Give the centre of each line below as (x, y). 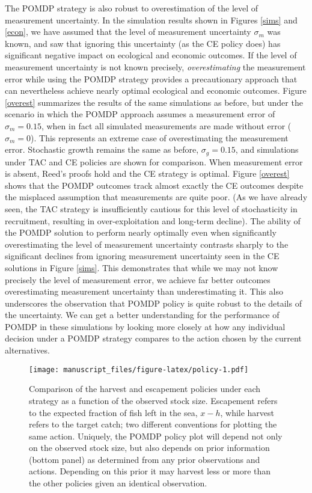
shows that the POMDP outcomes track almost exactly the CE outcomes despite (154, 185)
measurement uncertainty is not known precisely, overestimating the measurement (155, 66)
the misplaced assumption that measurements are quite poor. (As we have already (156, 197)
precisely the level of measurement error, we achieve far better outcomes (138, 279)
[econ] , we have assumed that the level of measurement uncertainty (128, 32)
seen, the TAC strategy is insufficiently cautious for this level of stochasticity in (151, 208)
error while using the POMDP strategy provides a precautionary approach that (151, 78)
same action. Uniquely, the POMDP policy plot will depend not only (156, 436)
